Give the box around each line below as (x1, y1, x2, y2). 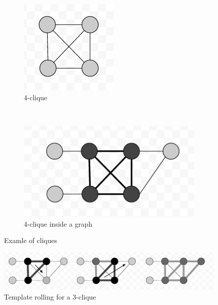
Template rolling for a (4, 291, 70, 302)
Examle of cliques (4, 235, 57, 245)
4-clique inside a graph (24, 218, 93, 229)
